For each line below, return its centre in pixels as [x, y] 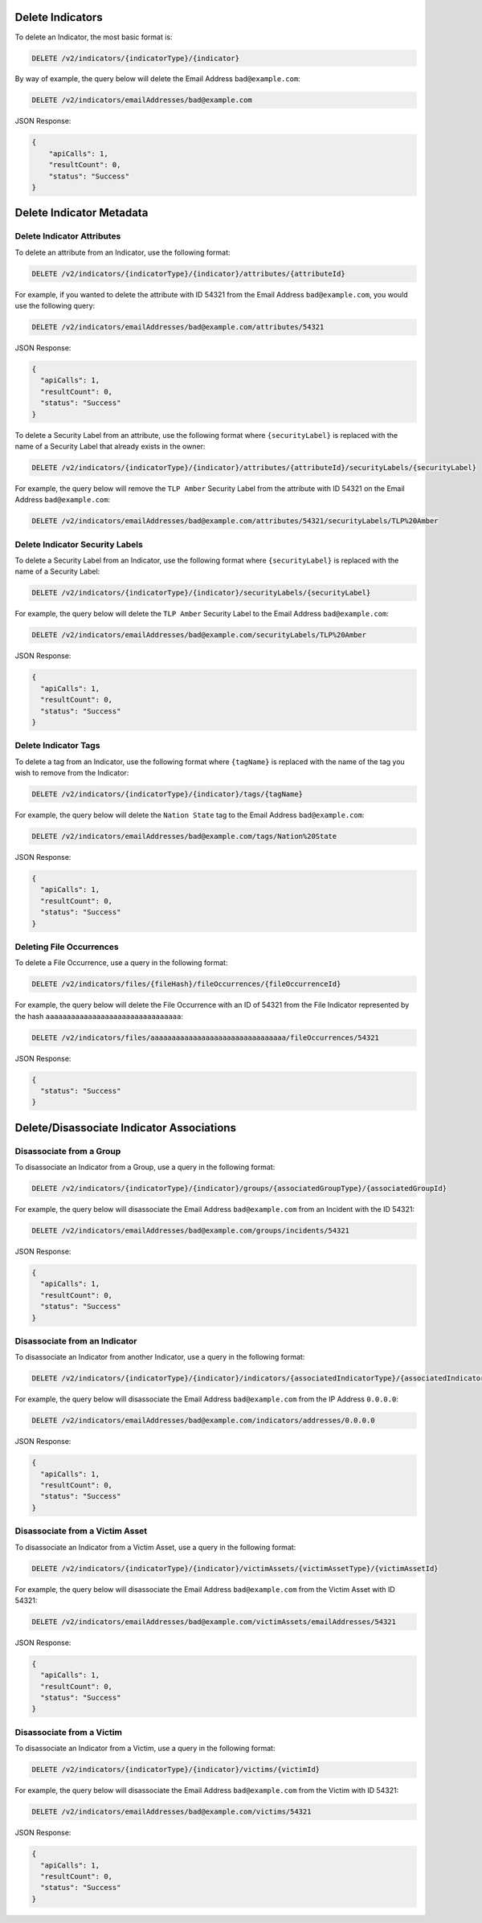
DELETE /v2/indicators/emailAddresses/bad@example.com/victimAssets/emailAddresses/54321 [214, 1622]
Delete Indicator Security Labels [79, 544]
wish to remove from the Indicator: [72, 773]
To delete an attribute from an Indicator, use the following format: [123, 252]
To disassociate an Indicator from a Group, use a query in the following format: [145, 1167]
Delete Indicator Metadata [82, 213]
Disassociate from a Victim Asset [81, 1531]
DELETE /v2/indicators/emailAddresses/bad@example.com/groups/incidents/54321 [190, 1231]
